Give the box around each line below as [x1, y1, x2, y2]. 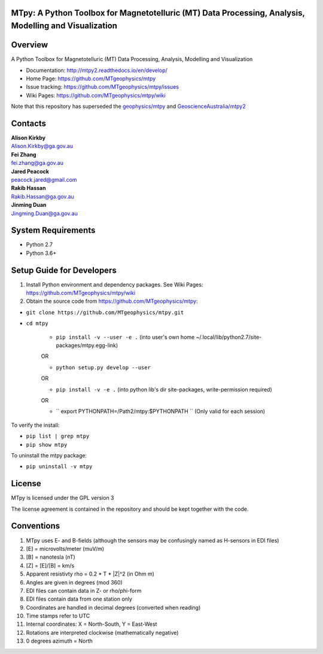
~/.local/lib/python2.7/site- [196, 333, 262, 340]
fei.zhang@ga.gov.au [11, 159, 64, 167]
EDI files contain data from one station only [26, 595, 133, 602]
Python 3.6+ [26, 249, 57, 257]
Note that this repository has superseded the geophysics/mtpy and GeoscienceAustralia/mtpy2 [11, 103, 246, 110]
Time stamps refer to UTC [26, 612, 90, 620]
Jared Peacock [11, 168, 49, 175]
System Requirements [11, 225, 96, 236]
